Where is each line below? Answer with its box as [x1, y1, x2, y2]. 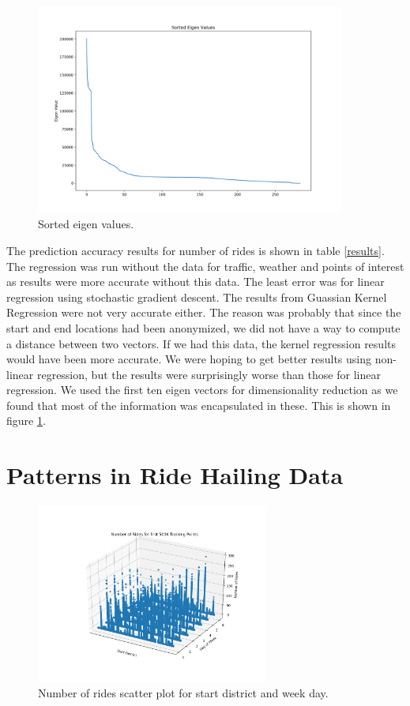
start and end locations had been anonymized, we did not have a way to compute [6, 319, 401, 336]
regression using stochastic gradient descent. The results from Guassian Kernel [6, 288, 387, 305]
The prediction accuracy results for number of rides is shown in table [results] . [6, 242, 385, 258]
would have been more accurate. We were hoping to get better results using [6, 351, 371, 367]
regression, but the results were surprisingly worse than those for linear [36, 366, 381, 382]
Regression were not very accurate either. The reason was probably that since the [6, 304, 401, 321]
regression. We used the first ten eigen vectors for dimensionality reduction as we [6, 381, 398, 398]
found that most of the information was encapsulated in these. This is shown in [6, 396, 391, 413]
